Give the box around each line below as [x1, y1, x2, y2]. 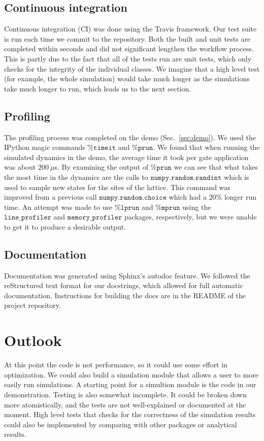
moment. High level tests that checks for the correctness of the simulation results [4, 409, 256, 420]
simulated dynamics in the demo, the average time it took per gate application [4, 151, 249, 162]
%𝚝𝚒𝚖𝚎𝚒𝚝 [87, 144, 116, 152]
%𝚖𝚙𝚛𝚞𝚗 [155, 204, 180, 211]
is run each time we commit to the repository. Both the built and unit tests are [4, 33, 251, 44]
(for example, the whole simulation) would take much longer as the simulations [4, 73, 250, 84]
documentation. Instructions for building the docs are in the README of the [4, 290, 246, 300]
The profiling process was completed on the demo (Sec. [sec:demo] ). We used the [4, 132, 256, 142]
